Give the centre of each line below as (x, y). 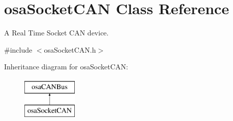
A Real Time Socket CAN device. (56, 33)
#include (18, 49)
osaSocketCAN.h (70, 49)
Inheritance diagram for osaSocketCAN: (66, 67)
